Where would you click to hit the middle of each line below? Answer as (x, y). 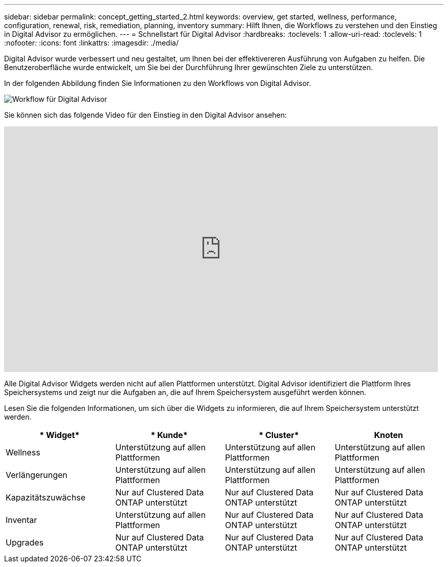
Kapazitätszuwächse (46, 497)
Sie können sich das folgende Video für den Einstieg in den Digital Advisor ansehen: (145, 115)
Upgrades (25, 542)
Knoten (388, 435)
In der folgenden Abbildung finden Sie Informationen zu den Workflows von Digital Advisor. (158, 83)
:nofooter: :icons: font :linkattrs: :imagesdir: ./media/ (92, 43)
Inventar (21, 520)
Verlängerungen (37, 475)
